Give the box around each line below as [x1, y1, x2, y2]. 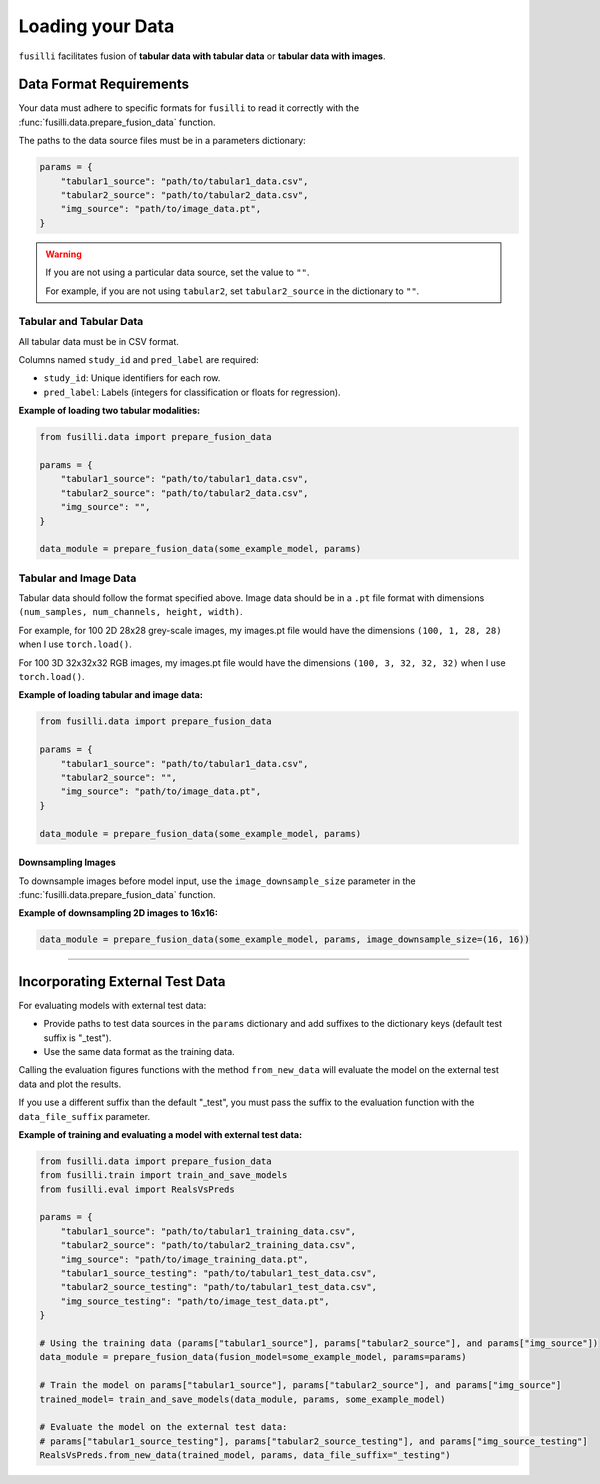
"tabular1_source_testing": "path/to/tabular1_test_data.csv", [60, 1268, 378, 1279]
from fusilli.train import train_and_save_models [39, 1170, 288, 1181]
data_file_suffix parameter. [18, 1110, 150, 1122]
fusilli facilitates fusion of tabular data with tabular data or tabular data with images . [18, 50, 386, 62]
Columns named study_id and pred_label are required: [18, 354, 259, 366]
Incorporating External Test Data [18, 973, 226, 990]
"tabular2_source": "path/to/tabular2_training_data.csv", [60, 1240, 357, 1251]
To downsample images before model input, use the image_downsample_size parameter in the [18, 875, 416, 887]
